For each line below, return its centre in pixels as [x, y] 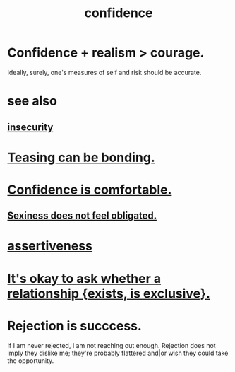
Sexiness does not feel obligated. [82, 216]
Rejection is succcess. [75, 326]
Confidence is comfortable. [90, 190]
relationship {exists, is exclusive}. [109, 293]
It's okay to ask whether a [84, 278]
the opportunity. [31, 360]
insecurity [30, 127]
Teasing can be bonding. [81, 157]
